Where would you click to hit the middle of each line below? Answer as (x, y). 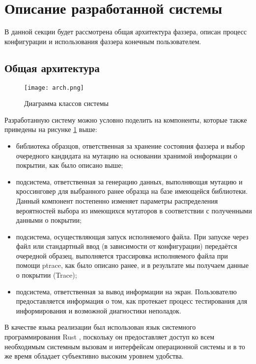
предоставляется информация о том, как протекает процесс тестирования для (131, 301)
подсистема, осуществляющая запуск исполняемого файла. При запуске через (132, 236)
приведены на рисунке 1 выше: (51, 129)
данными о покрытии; (49, 220)
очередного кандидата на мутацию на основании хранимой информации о (127, 155)
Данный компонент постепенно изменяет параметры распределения (117, 200)
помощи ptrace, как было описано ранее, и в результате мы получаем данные (132, 265)
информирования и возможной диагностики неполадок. (99, 310)
